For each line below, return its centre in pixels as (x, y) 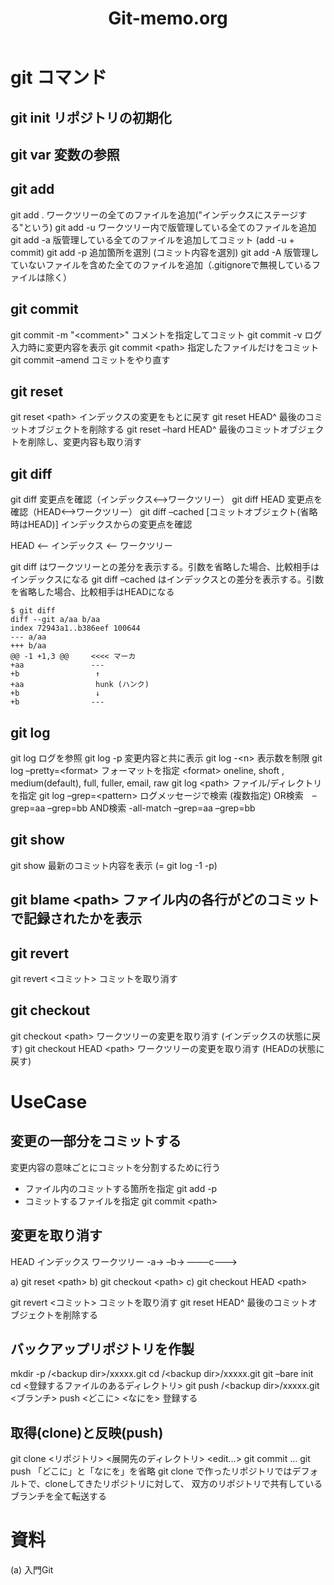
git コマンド (59, 78)
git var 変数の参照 (65, 154)
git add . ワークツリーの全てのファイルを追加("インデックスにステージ (154, 214)
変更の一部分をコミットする (96, 1141)
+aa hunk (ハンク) (80, 685)
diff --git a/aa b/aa (55, 620)
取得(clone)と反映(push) (87, 1432)
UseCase (49, 1102)
